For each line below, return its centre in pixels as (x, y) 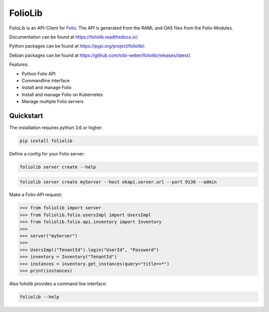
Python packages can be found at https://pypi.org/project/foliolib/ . (77, 46)
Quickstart (26, 115)
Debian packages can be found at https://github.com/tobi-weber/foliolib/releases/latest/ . (100, 55)
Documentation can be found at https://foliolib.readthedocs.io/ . (74, 37)
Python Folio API (39, 74)
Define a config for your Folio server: (47, 154)
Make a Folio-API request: (36, 195)
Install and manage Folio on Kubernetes (62, 94)
